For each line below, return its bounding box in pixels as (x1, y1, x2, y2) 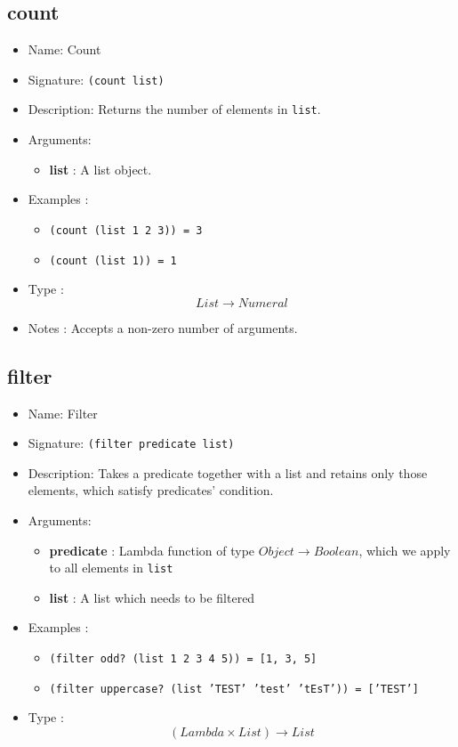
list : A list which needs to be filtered (49, 588, 255, 606)
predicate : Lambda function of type (49, 540, 255, 559)
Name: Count (28, 40, 101, 59)
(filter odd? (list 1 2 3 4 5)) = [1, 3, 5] (49, 653, 317, 666)
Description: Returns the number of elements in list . (28, 100, 321, 118)
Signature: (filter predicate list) (28, 434, 235, 452)
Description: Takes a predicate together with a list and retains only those (28, 463, 428, 482)
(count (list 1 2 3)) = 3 (49, 223, 203, 237)
